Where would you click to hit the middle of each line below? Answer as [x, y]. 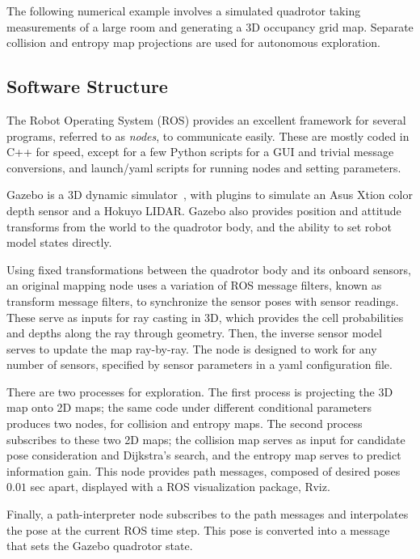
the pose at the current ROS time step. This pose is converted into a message [198, 529]
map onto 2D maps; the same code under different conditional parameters [189, 407]
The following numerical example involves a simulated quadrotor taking [184, 11]
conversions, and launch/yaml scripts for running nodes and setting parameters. [204, 167]
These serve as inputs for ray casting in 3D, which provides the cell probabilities [205, 317]
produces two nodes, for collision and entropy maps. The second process [185, 423]
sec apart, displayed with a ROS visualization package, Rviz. [180, 487]
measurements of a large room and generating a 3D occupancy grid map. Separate [210, 26]
